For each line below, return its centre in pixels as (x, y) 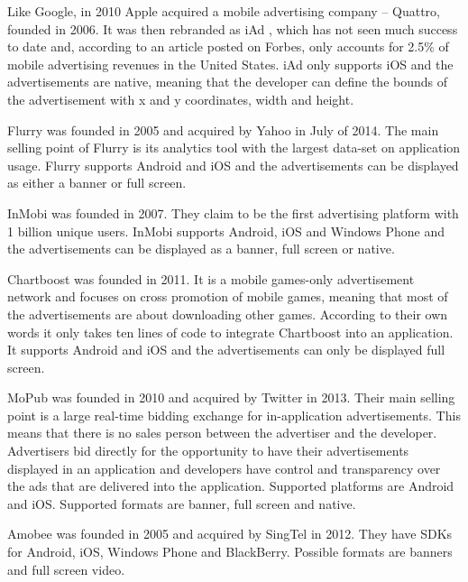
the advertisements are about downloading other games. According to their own (228, 314)
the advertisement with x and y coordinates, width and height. (181, 99)
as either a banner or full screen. (97, 183)
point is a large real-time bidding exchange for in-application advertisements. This (234, 415)
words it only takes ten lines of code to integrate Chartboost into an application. (230, 332)
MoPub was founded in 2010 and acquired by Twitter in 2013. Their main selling (231, 397)
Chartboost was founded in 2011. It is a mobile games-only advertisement (211, 278)
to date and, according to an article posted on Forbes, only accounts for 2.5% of (228, 46)
